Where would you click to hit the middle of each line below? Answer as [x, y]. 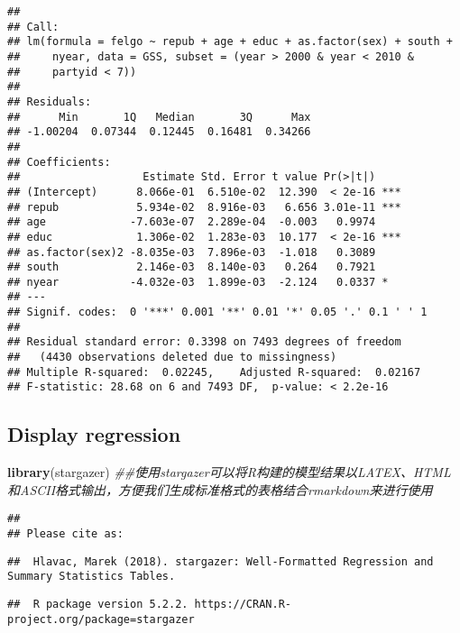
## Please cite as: [65, 534]
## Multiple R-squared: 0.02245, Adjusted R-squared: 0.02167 [214, 372]
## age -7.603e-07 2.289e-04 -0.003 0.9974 [192, 222]
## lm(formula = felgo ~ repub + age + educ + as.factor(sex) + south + [230, 42]
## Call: [33, 27]
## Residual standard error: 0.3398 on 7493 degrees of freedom [204, 342]
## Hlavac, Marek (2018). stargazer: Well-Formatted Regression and [221, 561]
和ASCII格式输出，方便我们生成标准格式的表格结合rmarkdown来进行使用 [220, 489]
